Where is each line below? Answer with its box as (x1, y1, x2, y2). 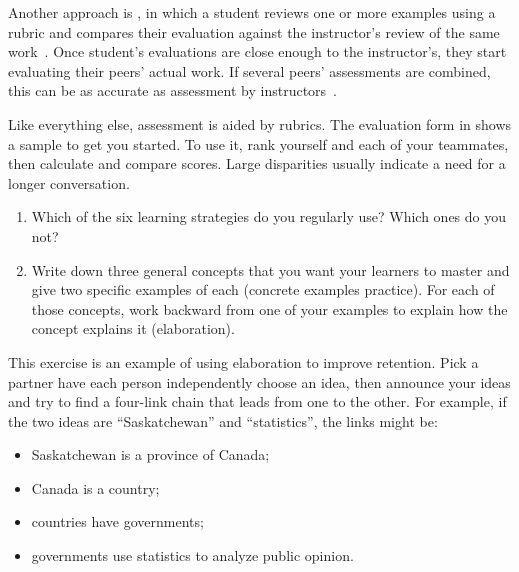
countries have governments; (31, 511, 204, 532)
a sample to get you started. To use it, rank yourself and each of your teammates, (8, 133, 509, 154)
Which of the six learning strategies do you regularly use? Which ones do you (31, 206, 507, 227)
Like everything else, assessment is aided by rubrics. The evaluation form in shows (8, 113, 512, 134)
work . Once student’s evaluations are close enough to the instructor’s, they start (8, 41, 507, 62)
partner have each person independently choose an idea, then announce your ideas (8, 371, 511, 392)
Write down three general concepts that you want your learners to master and (31, 259, 510, 280)
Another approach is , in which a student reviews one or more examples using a (8, 2, 496, 22)
